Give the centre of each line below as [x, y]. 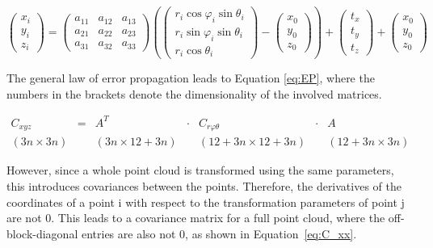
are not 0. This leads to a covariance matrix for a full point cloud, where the [196, 218]
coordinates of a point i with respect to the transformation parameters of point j [206, 202]
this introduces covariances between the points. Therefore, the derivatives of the [204, 186]
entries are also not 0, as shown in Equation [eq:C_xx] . [219, 233]
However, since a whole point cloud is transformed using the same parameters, [200, 170]
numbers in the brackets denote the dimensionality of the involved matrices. [194, 93]
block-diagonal [42, 233]
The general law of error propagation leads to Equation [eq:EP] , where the [191, 78]
